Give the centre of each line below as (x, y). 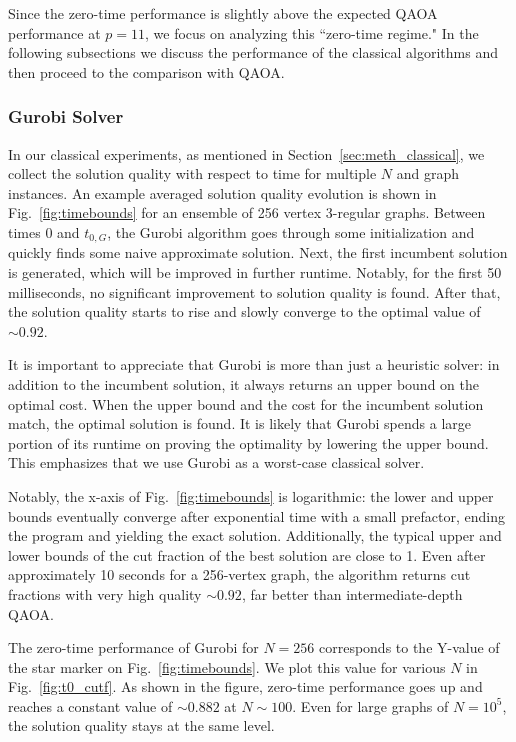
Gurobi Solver (66, 116)
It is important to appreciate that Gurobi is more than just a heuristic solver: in (254, 364)
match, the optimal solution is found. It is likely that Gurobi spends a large (239, 423)
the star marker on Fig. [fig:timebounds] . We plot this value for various (227, 666)
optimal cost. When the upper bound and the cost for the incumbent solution (246, 403)
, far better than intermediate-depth (352, 593)
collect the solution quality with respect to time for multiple (192, 173)
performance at (54, 32)
